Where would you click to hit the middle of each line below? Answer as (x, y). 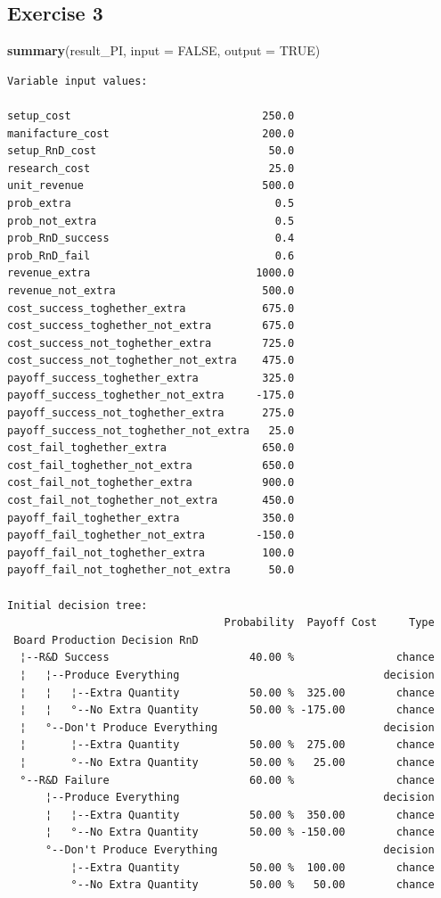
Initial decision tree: (78, 605)
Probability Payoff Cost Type (329, 623)
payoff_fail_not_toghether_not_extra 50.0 (151, 570)
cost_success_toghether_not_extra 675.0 (151, 326)
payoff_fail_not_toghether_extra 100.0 (151, 552)
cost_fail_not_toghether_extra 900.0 (151, 483)
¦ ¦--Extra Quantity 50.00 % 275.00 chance (227, 745)
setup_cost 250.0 (151, 115)
